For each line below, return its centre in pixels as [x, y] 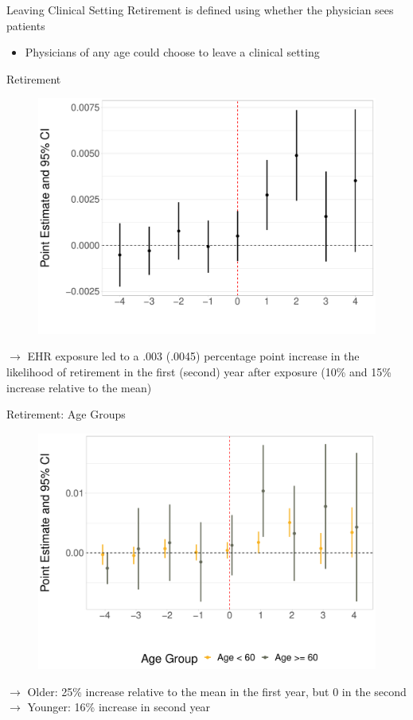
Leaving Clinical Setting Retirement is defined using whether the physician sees [200, 10]
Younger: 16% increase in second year [119, 707]
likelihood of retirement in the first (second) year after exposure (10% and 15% [199, 372]
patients [26, 25]
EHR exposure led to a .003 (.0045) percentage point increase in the [193, 356]
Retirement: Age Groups [66, 414]
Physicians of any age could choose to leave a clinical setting [172, 52]
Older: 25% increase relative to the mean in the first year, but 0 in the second [217, 691]
